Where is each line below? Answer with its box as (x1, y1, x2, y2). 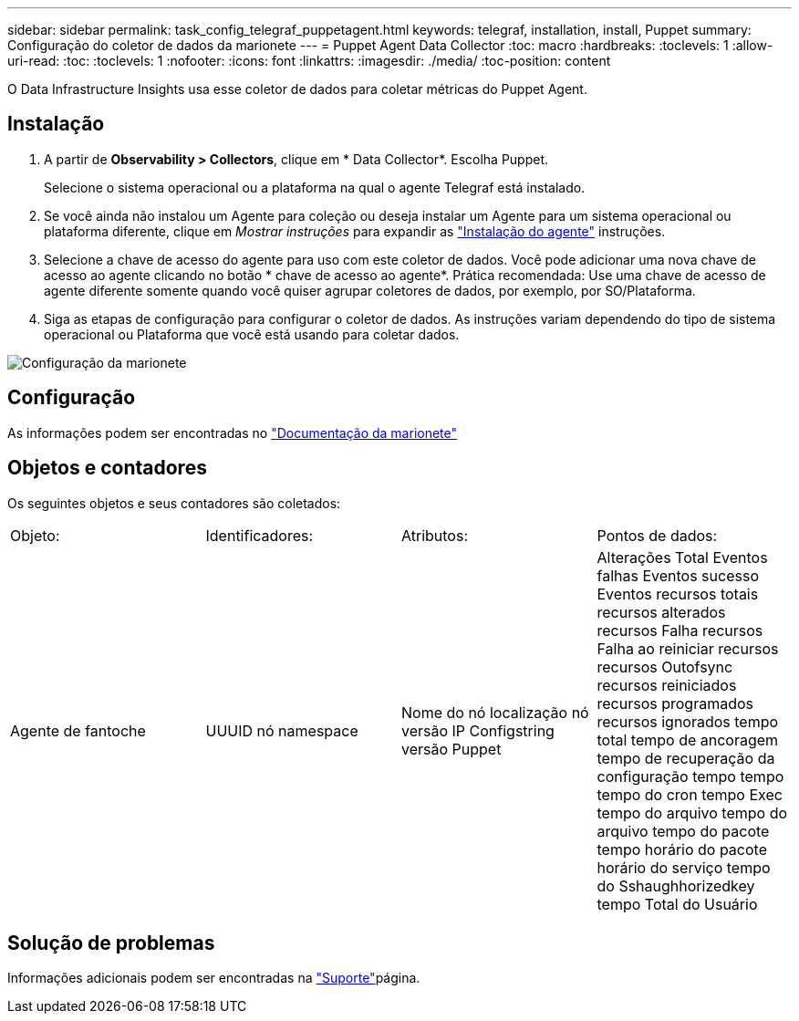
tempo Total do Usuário (597, 894, 758, 913)
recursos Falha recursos (597, 620, 763, 640)
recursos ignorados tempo (597, 712, 779, 731)
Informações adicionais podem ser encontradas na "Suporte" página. (7, 970, 420, 986)
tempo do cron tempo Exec (597, 785, 783, 804)
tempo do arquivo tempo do (597, 803, 788, 822)
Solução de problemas (7, 931, 215, 954)
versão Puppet (401, 739, 502, 758)
